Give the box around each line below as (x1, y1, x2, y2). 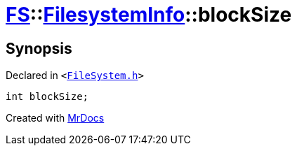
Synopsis (6, 39, 72, 57)
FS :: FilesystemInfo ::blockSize (6, 3, 292, 27)
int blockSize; (6, 91, 89, 103)
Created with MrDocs (6, 112, 105, 124)
